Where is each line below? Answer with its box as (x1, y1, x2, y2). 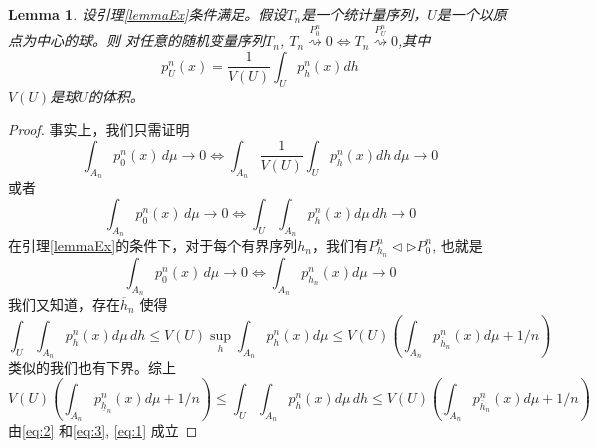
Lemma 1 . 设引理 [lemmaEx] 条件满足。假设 (8, 4, 287, 24)
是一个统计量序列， (301, 4, 428, 24)
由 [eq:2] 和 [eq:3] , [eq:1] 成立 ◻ (8, 420, 198, 441)
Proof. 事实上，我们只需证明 (8, 119, 190, 140)
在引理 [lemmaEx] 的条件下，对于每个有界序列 (8, 234, 298, 255)
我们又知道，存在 (8, 294, 120, 314)
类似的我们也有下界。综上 (8, 357, 176, 378)
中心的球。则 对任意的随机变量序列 (35, 30, 266, 51)
